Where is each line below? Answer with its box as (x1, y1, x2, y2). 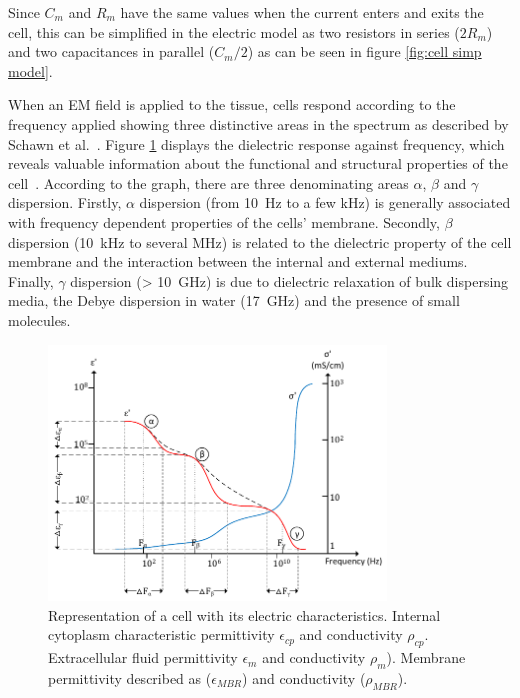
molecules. (8, 309, 71, 330)
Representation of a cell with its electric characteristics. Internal (48, 604, 441, 625)
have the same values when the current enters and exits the (120, 2, 484, 22)
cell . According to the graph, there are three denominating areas (8, 172, 409, 193)
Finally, (8, 270, 54, 291)
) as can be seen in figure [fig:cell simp (247, 41, 482, 62)
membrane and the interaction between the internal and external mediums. (8, 251, 468, 272)
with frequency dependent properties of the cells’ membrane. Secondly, (8, 211, 440, 232)
